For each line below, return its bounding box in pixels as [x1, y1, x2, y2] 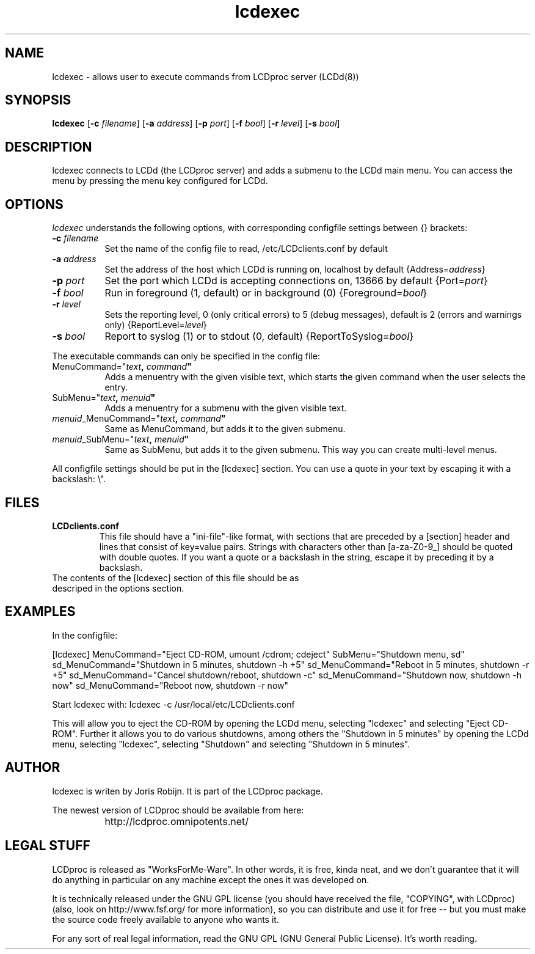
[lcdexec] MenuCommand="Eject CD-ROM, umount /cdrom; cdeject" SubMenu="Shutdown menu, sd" [52, 648, 465, 659]
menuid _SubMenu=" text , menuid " [52, 434, 189, 445]
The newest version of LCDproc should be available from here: [52, 804, 304, 815]
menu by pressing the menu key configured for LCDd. [52, 175, 268, 186]
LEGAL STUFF [5, 838, 90, 854]
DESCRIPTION [5, 139, 92, 155]
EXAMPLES [5, 604, 76, 620]
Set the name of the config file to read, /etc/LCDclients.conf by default [104, 243, 388, 254]
